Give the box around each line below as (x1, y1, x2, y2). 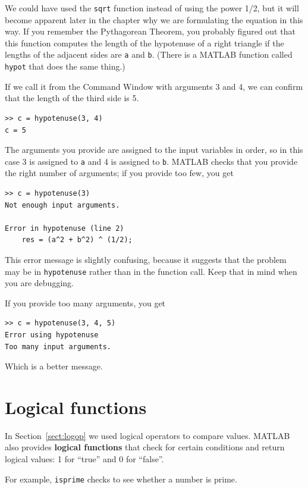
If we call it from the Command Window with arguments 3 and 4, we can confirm (5, 80, 303, 92)
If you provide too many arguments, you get (5, 296, 166, 309)
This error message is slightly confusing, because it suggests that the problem (5, 253, 287, 265)
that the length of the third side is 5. (5, 92, 139, 104)
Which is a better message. (5, 360, 103, 372)
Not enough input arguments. (5, 200, 120, 209)
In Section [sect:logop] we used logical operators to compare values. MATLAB (5, 429, 290, 441)
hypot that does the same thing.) (5, 60, 125, 73)
